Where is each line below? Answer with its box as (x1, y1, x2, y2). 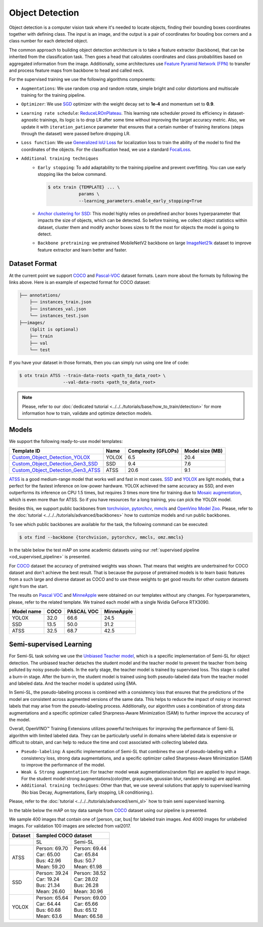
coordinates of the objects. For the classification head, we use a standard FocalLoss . (21, 147, 192, 152)
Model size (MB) (184, 447, 223, 454)
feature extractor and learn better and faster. (38, 247, 128, 253)
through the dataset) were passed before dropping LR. (21, 131, 131, 137)
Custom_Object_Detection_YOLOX (12, 454, 90, 461)
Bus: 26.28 (74, 882, 99, 888)
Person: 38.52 (74, 869, 107, 876)
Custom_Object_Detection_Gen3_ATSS (12, 466, 101, 473)
